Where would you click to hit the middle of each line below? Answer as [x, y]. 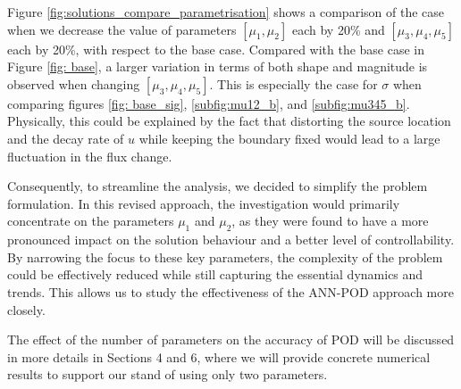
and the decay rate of [66, 138]
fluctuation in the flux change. [90, 156]
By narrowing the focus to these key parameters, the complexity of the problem [225, 257]
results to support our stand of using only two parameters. [168, 374]
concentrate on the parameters [91, 221]
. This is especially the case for [293, 83]
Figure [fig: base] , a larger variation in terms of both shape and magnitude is [218, 66]
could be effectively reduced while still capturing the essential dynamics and [215, 274]
